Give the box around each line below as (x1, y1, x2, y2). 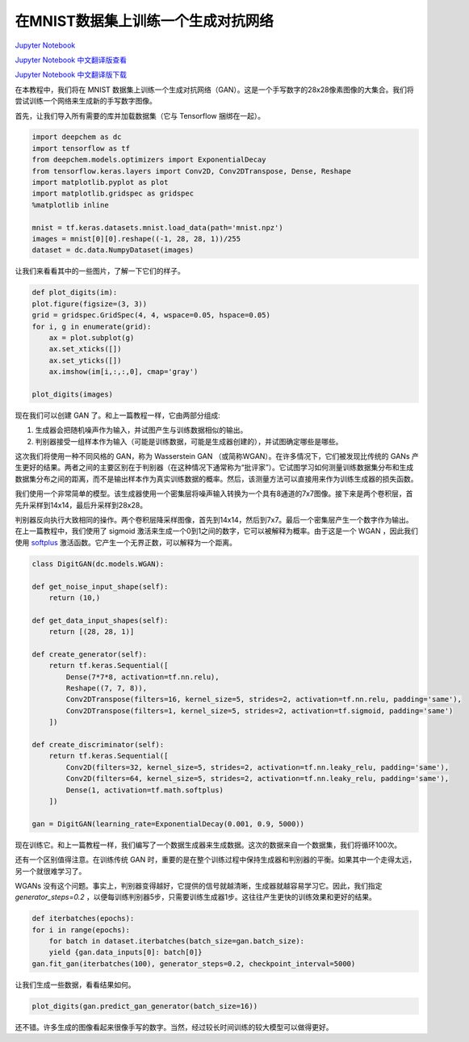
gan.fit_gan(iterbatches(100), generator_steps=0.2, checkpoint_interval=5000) (31, 959, 356, 968)
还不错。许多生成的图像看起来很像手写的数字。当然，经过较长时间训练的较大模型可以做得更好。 (15, 1022, 333, 1031)
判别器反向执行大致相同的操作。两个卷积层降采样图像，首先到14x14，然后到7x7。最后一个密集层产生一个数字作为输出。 (15, 515, 413, 524)
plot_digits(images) (31, 389, 113, 399)
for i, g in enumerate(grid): (31, 321, 152, 331)
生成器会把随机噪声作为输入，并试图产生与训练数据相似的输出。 (35, 425, 248, 435)
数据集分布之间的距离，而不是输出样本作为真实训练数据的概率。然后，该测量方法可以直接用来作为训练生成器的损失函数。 (15, 473, 418, 484)
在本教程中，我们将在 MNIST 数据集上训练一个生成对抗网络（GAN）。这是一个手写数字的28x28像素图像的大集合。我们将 (15, 85, 415, 95)
